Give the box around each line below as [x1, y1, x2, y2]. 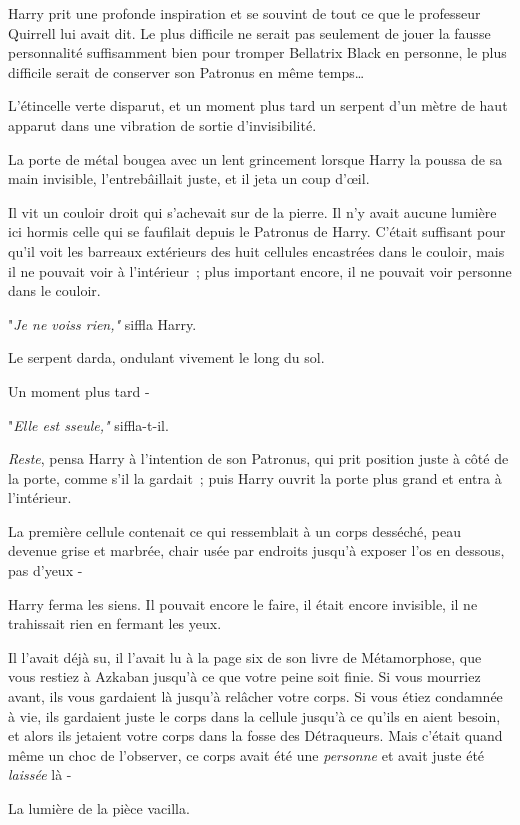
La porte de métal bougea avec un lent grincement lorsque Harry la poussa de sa [8, 148, 503, 169]
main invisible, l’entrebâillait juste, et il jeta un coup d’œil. [8, 168, 370, 189]
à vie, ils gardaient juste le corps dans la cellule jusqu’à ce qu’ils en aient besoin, [8, 705, 501, 726]
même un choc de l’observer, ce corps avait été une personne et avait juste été [8, 744, 485, 765]
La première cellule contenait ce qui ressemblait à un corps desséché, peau [8, 520, 461, 541]
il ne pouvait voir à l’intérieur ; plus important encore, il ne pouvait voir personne [8, 260, 512, 281]
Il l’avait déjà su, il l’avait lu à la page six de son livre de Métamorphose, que [8, 646, 482, 667]
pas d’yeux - [8, 560, 83, 581]
